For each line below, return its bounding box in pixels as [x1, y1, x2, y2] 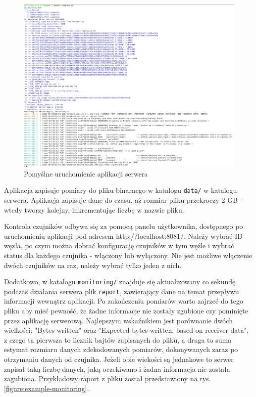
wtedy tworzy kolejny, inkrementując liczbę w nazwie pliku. [4, 204, 184, 215]
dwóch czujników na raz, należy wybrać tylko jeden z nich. [4, 260, 182, 270]
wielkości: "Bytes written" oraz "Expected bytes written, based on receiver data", [4, 325, 249, 335]
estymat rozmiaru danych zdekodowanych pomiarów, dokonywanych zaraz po [4, 344, 238, 354]
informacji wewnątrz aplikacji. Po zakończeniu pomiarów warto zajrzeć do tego [4, 296, 243, 306]
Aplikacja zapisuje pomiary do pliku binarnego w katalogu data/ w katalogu [4, 185, 237, 195]
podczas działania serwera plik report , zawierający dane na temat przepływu [4, 286, 239, 296]
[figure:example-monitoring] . [4, 383, 89, 393]
